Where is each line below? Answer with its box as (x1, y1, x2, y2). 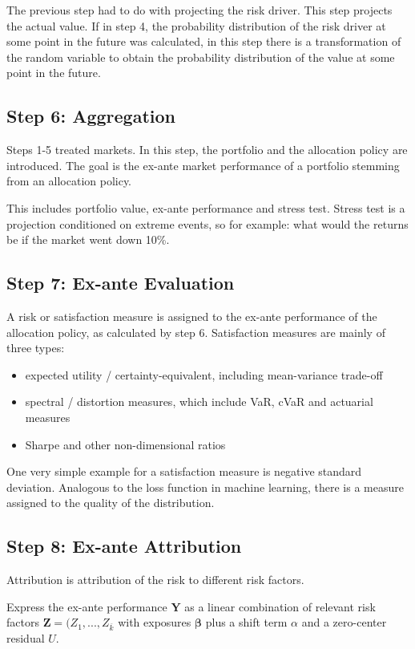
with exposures (118, 614, 191, 631)
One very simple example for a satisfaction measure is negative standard (6, 463, 362, 480)
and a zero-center (301, 614, 387, 631)
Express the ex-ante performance (6, 598, 167, 615)
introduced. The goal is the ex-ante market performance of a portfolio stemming (6, 156, 400, 173)
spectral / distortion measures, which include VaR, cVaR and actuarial (25, 393, 373, 410)
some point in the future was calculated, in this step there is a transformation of (6, 33, 401, 50)
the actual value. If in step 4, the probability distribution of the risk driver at (6, 17, 386, 34)
